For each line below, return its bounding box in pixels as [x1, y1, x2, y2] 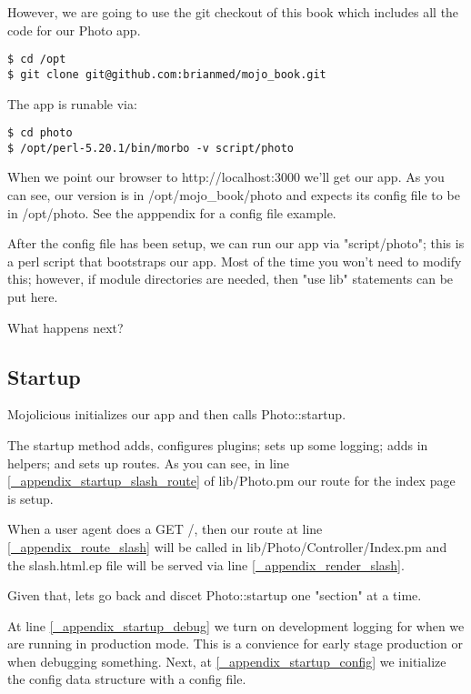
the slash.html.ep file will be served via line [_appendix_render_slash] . [7, 555, 405, 574]
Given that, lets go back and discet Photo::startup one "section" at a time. [7, 586, 422, 605]
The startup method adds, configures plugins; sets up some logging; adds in [7, 435, 428, 454]
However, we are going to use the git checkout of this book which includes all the [7, 3, 459, 21]
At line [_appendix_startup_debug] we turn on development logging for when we [7, 616, 465, 635]
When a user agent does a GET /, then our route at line [7, 519, 323, 538]
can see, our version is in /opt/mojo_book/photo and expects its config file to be [7, 186, 460, 204]
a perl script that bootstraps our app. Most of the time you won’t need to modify [7, 251, 462, 270]
